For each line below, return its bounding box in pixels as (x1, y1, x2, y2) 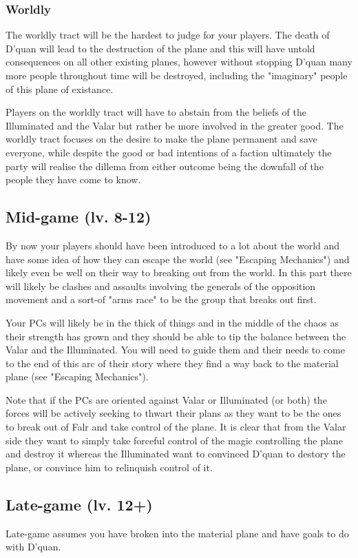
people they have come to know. (6, 172, 141, 187)
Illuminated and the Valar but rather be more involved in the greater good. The (6, 118, 344, 132)
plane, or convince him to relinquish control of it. (6, 459, 213, 474)
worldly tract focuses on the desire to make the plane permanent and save (6, 132, 317, 146)
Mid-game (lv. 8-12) (6, 206, 151, 227)
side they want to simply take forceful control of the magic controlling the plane (6, 433, 343, 447)
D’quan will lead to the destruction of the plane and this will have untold (6, 41, 315, 55)
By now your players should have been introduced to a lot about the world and (6, 238, 340, 252)
